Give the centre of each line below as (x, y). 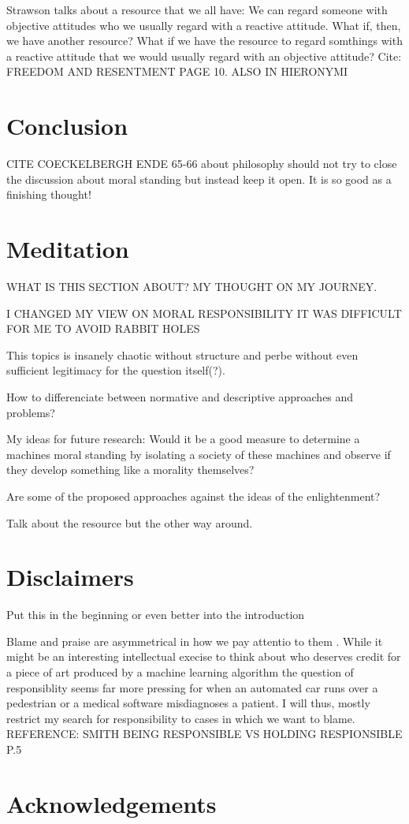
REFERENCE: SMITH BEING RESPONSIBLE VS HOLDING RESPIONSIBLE (204, 734)
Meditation (68, 249)
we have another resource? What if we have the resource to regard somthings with (204, 41)
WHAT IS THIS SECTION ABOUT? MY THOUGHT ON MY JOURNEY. (192, 286)
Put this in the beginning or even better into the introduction (156, 615)
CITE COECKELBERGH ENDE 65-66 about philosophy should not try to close (202, 164)
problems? (31, 412)
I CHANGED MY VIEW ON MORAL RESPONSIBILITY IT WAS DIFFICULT (204, 313)
